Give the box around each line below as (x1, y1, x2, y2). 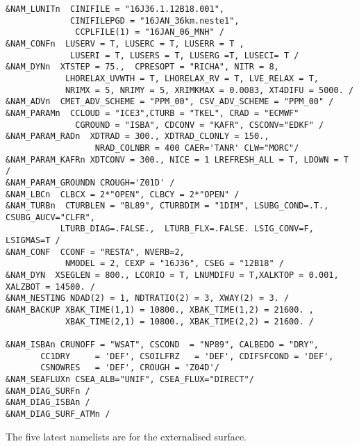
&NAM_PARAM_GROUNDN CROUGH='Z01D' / (6, 177, 175, 188)
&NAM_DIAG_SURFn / (6, 386, 90, 396)
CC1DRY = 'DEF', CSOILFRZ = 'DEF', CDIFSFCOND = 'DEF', (40, 351, 334, 361)
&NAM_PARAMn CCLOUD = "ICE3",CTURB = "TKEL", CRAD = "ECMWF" (6, 108, 299, 118)
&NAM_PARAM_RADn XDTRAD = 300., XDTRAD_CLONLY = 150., (6, 131, 269, 142)
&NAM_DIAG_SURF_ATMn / (6, 408, 110, 419)
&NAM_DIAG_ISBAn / (6, 397, 90, 408)
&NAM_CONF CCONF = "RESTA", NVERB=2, (6, 247, 185, 257)
